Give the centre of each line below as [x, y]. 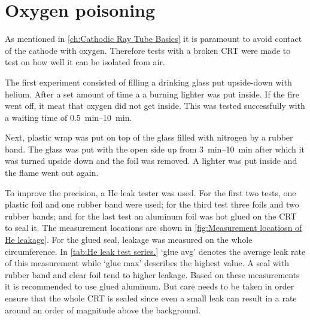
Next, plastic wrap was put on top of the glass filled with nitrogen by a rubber [149, 137]
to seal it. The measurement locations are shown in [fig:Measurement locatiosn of [154, 228]
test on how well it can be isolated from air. [85, 62]
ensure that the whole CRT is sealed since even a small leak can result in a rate [151, 298]
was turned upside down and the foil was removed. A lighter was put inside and [151, 161]
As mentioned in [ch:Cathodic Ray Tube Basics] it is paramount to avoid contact [154, 39]
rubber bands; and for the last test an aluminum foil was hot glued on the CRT [151, 216]
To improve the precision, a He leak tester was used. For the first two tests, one [151, 192]
